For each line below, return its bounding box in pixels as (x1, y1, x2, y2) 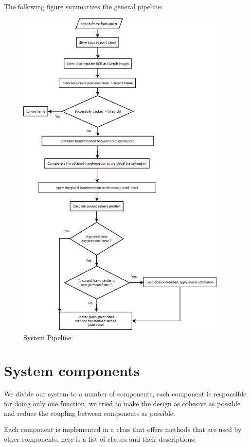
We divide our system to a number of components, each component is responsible (4, 389, 247, 399)
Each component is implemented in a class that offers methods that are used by (4, 424, 242, 434)
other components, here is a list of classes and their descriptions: (4, 433, 196, 444)
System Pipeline (23, 332, 71, 342)
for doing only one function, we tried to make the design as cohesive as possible (4, 398, 241, 409)
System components (4, 361, 140, 380)
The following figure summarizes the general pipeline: (4, 1, 163, 11)
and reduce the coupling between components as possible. (4, 408, 175, 418)
